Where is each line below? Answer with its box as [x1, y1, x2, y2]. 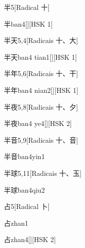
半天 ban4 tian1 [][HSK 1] [4, 51, 77, 62]
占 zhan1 [4, 217, 28, 228]
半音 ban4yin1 [4, 151, 45, 162]
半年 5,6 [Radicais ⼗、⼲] [4, 68, 78, 79]
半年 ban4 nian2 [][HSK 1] [4, 84, 79, 95]
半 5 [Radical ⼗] [4, 2, 50, 12]
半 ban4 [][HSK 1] [4, 18, 53, 29]
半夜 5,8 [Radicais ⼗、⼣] [4, 101, 78, 112]
